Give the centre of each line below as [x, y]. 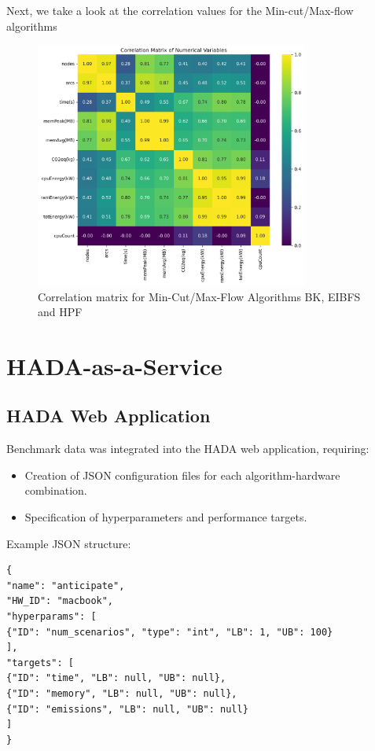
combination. [56, 490]
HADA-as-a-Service [114, 365]
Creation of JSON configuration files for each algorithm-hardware [182, 475]
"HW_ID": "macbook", [60, 601]
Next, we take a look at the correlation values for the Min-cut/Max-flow [180, 10]
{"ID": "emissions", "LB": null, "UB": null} [127, 709]
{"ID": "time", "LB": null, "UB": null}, [116, 678]
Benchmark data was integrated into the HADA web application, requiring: [188, 449]
